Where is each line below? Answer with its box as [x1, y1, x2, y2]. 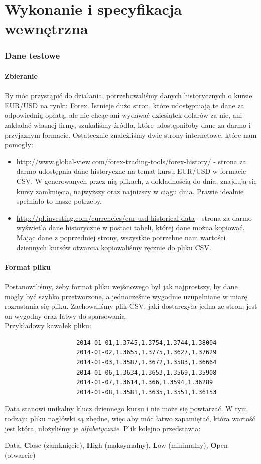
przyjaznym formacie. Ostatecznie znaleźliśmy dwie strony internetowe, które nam [5, 129, 257, 140]
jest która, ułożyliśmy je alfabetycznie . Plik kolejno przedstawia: [5, 423, 201, 433]
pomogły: [5, 139, 33, 150]
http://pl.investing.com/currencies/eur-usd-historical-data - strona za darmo [16, 212, 252, 223]
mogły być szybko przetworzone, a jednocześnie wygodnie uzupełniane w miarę [5, 291, 247, 301]
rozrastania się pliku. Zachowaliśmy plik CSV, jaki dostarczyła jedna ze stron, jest [5, 301, 257, 311]
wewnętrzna [5, 18, 88, 39]
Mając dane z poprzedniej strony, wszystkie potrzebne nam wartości [16, 232, 226, 242]
